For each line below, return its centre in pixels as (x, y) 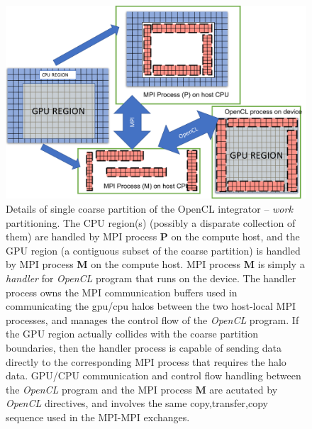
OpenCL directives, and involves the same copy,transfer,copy (137, 403)
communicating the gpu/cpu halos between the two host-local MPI (151, 306)
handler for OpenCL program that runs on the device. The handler (151, 278)
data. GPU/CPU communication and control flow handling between (154, 375)
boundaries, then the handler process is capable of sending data (144, 347)
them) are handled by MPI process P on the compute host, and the (153, 236)
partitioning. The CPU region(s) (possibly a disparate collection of (151, 222)
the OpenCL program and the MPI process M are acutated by (142, 389)
